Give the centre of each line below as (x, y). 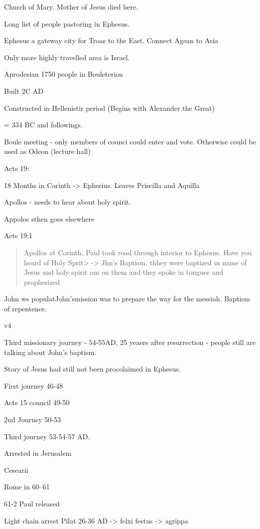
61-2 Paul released (32, 503)
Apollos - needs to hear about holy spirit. (68, 202)
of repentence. (26, 308)
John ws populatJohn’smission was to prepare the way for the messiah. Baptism (127, 299)
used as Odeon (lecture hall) (47, 151)
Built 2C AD (24, 91)
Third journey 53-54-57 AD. (47, 436)
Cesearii (16, 470)
